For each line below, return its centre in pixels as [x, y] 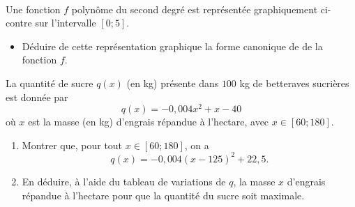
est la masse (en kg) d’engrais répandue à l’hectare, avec [149, 122]
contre [19, 23]
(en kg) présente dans [173, 83]
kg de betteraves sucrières [294, 83]
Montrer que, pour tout [72, 145]
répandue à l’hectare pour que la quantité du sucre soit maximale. [163, 195]
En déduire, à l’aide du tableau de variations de [124, 181]
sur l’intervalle [66, 23]
